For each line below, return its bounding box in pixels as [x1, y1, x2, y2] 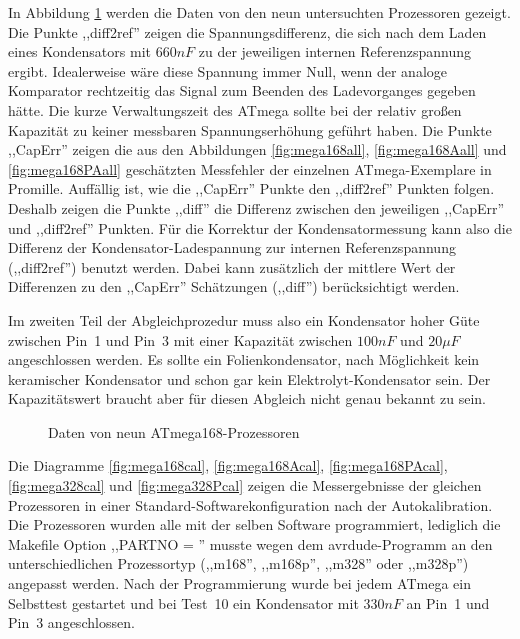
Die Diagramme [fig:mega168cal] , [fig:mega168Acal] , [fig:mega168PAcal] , [8, 455, 448, 476]
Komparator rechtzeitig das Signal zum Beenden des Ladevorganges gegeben [8, 80, 476, 101]
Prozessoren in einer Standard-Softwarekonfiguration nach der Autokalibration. [8, 494, 493, 515]
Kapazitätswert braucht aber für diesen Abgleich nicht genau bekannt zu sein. [8, 388, 486, 409]
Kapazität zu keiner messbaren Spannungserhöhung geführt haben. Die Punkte [8, 119, 492, 140]
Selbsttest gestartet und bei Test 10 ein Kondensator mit [8, 592, 359, 613]
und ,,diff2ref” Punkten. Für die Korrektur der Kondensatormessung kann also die [8, 217, 512, 238]
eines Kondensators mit [8, 41, 151, 62]
